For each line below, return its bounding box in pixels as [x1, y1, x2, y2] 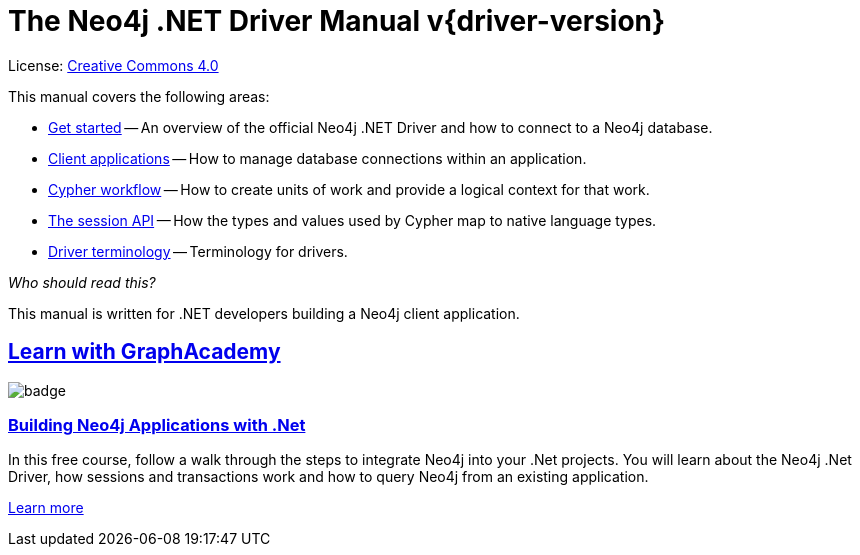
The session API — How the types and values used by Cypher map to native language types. [48, 211, 657, 229]
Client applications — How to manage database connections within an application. [48, 149, 587, 167]
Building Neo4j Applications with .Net [8, 414, 306, 435]
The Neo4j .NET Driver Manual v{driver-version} [8, 4, 666, 38]
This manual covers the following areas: [8, 87, 270, 105]
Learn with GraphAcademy [8, 339, 281, 365]
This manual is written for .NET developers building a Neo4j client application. [8, 304, 520, 322]
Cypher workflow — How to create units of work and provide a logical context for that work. [48, 180, 650, 198]
